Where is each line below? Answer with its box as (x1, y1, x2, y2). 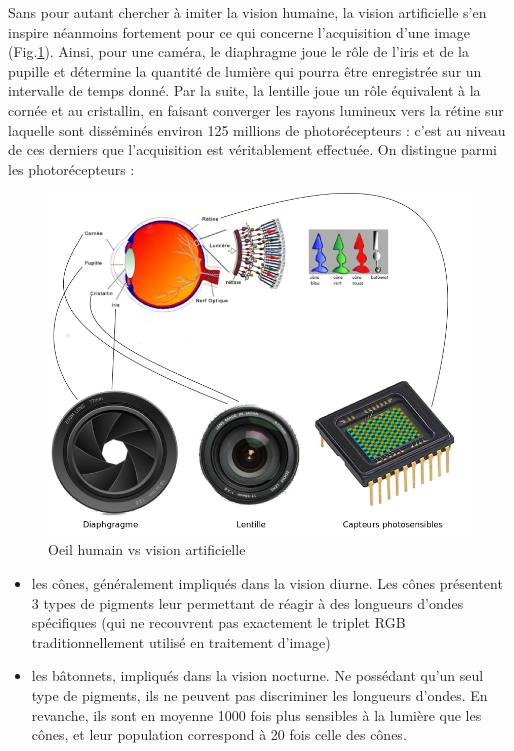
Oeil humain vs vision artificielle (48, 539, 246, 560)
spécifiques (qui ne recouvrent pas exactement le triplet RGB (31, 612, 406, 633)
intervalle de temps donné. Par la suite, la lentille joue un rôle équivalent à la (8, 80, 481, 101)
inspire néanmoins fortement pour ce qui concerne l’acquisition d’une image (8, 21, 471, 42)
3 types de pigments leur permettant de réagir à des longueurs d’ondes (31, 592, 464, 613)
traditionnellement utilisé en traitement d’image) (31, 631, 331, 652)
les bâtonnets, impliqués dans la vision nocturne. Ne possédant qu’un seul (31, 665, 484, 686)
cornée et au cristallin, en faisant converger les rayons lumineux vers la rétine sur (8, 99, 504, 120)
